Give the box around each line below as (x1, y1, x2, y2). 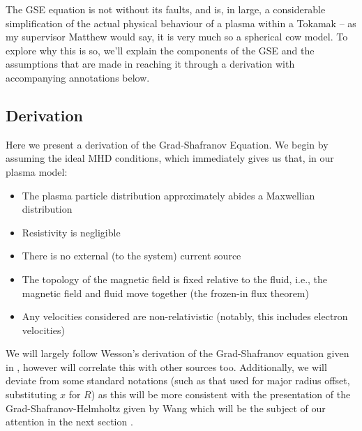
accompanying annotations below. (6, 70, 150, 84)
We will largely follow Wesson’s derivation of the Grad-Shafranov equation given (6, 346, 349, 361)
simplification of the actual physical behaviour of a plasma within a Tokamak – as (6, 15, 356, 30)
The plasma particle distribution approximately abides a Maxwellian (22, 188, 315, 202)
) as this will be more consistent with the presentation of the (91, 387, 351, 402)
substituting (6, 387, 57, 402)
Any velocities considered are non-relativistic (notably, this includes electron (22, 309, 348, 324)
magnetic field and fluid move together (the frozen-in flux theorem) (22, 285, 309, 300)
